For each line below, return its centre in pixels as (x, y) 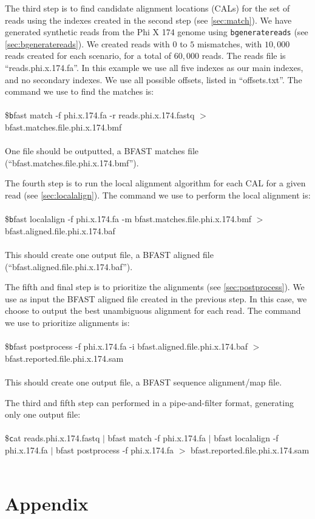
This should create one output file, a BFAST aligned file (109, 255)
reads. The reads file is (244, 56)
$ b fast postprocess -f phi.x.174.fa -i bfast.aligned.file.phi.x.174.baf (127, 346)
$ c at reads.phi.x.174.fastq (52, 438)
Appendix (47, 504)
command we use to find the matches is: (80, 91)
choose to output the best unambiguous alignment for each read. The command (153, 310)
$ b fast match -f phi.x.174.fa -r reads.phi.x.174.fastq (100, 115)
